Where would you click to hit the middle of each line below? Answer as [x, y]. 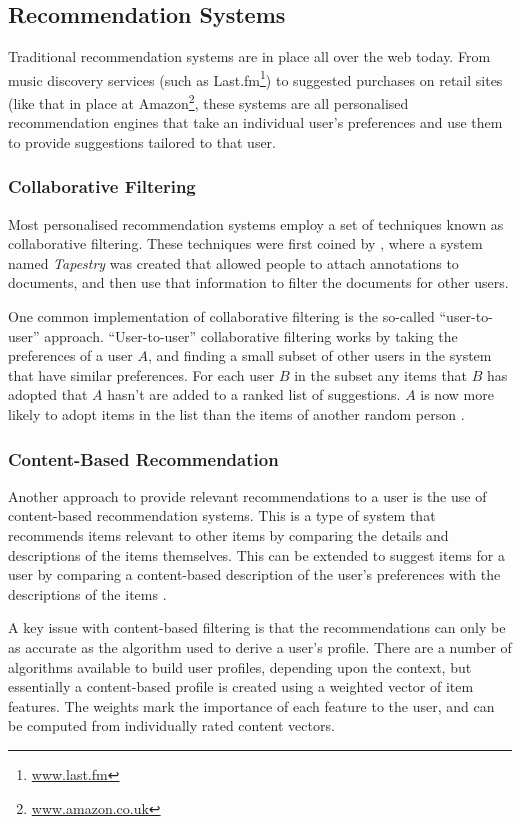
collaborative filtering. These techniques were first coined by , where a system [245, 243]
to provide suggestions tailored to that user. [142, 141]
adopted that [48, 394]
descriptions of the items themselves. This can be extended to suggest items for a [256, 554]
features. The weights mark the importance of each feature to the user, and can [251, 705]
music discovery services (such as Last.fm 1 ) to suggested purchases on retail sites [255, 78]
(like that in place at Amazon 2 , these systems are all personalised [208, 101]
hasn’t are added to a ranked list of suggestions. [254, 394]
